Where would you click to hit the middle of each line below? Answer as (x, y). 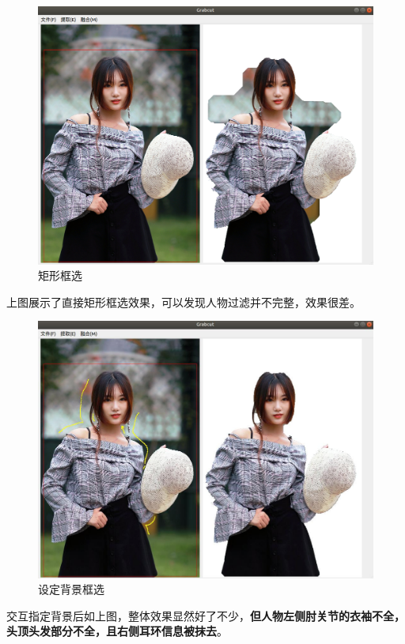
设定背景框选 (71, 589)
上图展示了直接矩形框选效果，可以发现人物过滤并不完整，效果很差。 (184, 301)
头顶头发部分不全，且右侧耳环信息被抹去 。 (117, 631)
